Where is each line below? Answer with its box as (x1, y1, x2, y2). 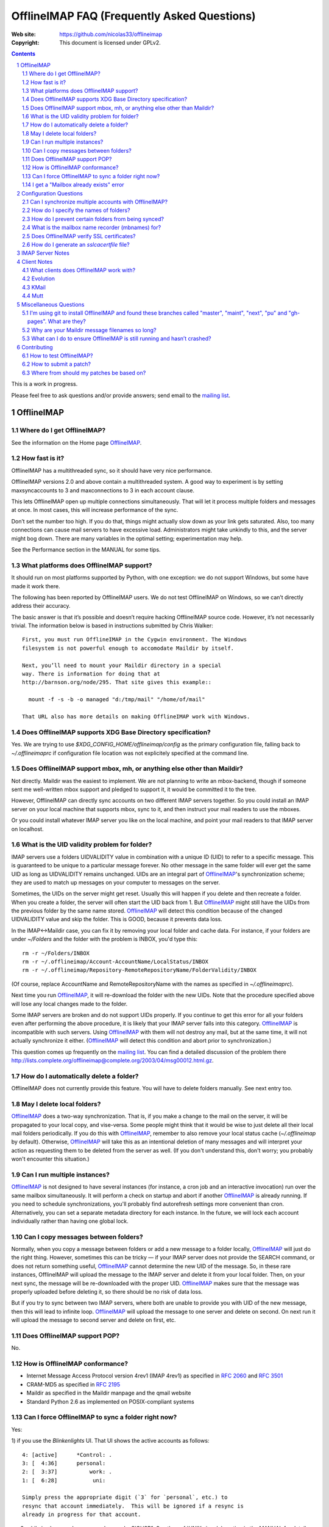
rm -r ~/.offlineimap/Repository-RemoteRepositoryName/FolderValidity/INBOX (22, 967, 257, 974)
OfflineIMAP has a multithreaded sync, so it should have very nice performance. (11, 467, 213, 474)
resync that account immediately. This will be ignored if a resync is (22, 1503, 244, 1509)
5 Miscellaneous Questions (16, 301, 85, 308)
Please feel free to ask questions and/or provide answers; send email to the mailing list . (11, 392, 231, 399)
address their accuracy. (11, 602, 71, 610)
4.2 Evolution (22, 275, 55, 282)
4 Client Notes (16, 258, 53, 265)
